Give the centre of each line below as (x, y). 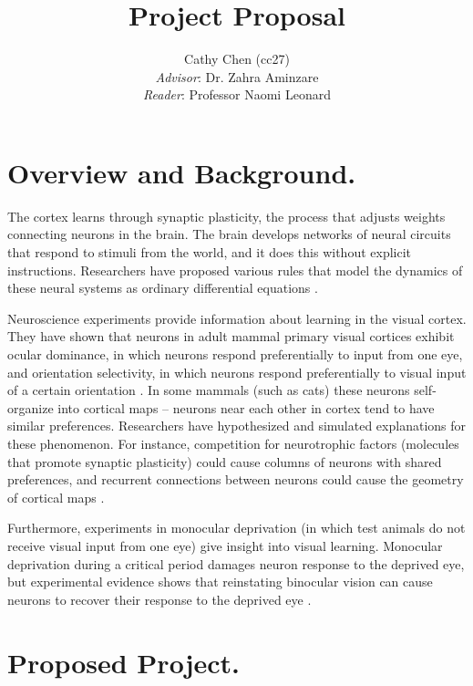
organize (31, 407)
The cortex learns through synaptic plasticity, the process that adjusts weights (226, 216)
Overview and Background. (182, 172)
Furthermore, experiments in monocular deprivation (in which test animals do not (236, 528)
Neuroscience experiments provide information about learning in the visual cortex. (237, 318)
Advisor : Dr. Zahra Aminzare (237, 76)
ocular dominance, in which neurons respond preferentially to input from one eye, (235, 354)
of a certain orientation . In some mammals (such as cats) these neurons (209, 390)
